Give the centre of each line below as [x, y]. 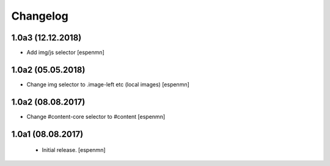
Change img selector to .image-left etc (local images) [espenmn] [108, 84]
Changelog [40, 16]
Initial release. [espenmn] [74, 150]
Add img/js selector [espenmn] [66, 53]
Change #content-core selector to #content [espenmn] [96, 116]
